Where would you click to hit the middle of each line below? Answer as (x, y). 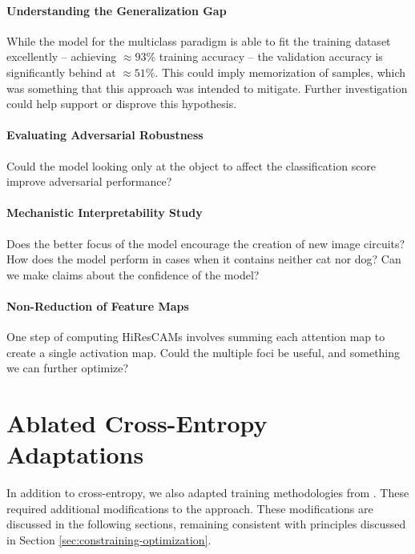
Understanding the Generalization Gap (117, 10)
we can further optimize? (68, 368)
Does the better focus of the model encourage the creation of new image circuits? (206, 243)
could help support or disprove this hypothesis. (122, 104)
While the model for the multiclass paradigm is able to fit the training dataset (199, 40)
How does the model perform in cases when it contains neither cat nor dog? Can (204, 259)
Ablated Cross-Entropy (137, 423)
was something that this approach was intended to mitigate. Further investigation (207, 88)
